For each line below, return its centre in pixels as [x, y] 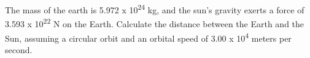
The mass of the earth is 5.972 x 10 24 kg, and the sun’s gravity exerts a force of [155, 9]
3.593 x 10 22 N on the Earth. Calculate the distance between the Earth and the [155, 23]
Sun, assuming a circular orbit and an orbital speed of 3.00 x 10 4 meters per [148, 37]
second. [19, 49]
